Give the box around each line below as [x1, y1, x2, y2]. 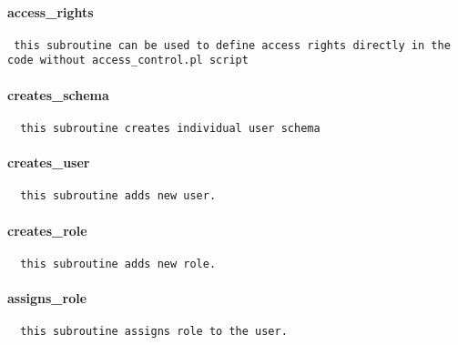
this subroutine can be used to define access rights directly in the [14, 38, 451, 52]
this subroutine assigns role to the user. [20, 325, 288, 339]
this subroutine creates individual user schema [20, 121, 321, 135]
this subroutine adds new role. [20, 257, 217, 270]
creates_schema [7, 85, 109, 104]
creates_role [7, 220, 87, 239]
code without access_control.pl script [7, 54, 249, 67]
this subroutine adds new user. [20, 189, 217, 203]
